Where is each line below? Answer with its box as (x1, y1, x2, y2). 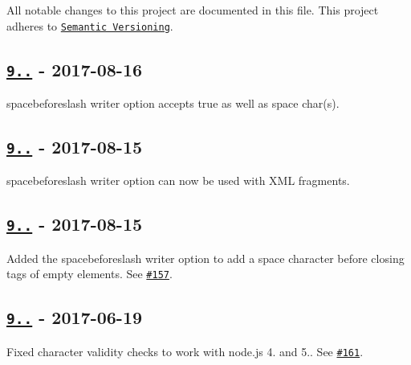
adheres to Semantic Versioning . (6, 17, 173, 34)
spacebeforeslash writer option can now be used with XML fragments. (6, 172, 350, 189)
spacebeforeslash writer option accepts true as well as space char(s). (6, 95, 340, 112)
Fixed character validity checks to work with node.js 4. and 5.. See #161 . (6, 342, 364, 359)
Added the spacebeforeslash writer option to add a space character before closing (6, 249, 405, 266)
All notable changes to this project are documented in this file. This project (6, 2, 379, 18)
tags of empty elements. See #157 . (6, 265, 173, 282)
